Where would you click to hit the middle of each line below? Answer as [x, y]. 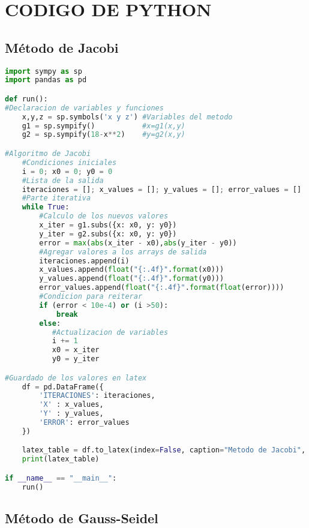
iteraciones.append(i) [84, 261]
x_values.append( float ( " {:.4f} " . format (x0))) [132, 270]
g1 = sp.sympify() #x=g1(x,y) [103, 126]
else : [50, 323]
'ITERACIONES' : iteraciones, [97, 396]
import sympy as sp [43, 71]
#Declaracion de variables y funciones [84, 108]
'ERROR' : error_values [84, 423]
